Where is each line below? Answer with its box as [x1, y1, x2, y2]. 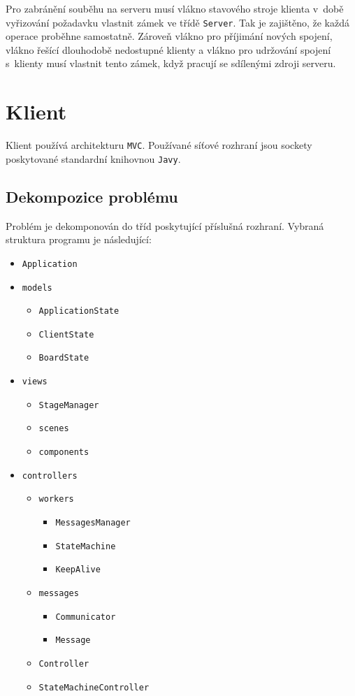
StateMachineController [38, 682, 150, 693]
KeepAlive [55, 565, 101, 575]
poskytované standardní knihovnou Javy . [6, 151, 181, 166]
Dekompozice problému [6, 185, 178, 207]
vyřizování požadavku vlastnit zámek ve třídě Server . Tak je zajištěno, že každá [6, 15, 349, 29]
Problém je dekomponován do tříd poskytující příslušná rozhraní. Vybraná [6, 218, 324, 233]
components [38, 447, 89, 458]
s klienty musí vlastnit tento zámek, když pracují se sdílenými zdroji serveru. [6, 56, 336, 71]
